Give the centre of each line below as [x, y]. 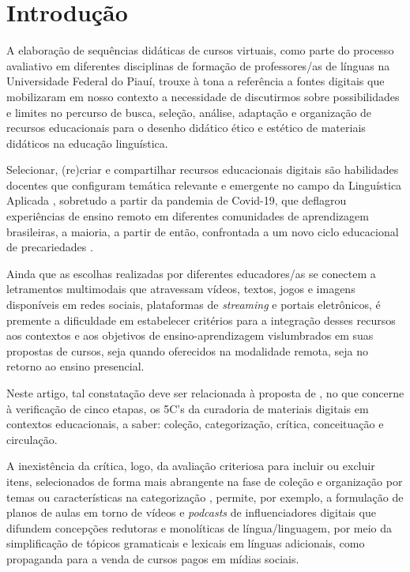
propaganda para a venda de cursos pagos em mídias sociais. [153, 558]
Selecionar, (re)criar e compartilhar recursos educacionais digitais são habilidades [203, 169]
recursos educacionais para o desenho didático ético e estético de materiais [186, 128]
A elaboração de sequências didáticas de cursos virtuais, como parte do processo [200, 50]
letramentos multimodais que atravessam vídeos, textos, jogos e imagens [181, 289]
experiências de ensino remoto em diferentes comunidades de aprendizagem [188, 216]
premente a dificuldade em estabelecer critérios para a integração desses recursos [201, 320]
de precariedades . [50, 247]
